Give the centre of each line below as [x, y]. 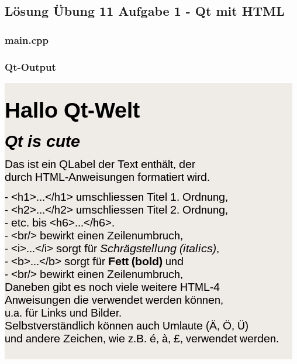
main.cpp [27, 40]
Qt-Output [30, 66]
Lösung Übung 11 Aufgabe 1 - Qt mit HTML [145, 11]
